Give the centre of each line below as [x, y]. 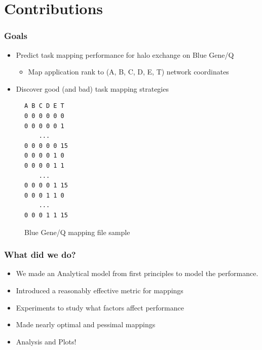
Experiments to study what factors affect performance [100, 307]
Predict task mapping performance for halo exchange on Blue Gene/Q [125, 54]
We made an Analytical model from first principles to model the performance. [137, 273]
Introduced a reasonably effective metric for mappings [100, 290]
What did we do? [40, 255]
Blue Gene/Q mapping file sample [77, 232]
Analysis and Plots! [46, 341]
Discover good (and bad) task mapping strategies [92, 88]
